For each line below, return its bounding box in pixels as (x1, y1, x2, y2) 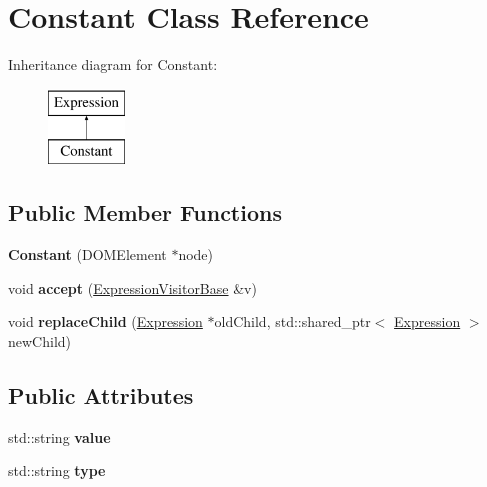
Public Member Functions (8, 197, 282, 228)
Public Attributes (8, 379, 194, 410)
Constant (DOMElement (8, 244, 167, 265)
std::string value (8, 426, 111, 447)
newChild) (8, 330, 72, 351)
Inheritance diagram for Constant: (8, 54, 218, 75)
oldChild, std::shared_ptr (214, 311, 371, 332)
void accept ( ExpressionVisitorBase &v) (8, 277, 257, 298)
